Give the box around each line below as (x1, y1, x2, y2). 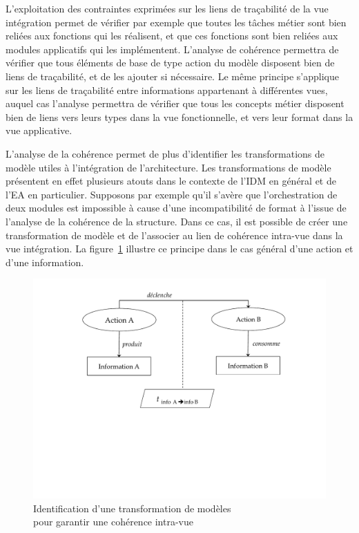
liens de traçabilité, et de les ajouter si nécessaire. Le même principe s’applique (6, 68, 339, 83)
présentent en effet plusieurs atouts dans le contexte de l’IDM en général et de (6, 174, 336, 188)
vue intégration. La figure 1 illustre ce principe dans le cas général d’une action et (6, 241, 353, 256)
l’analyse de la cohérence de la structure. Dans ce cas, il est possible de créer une (6, 214, 348, 228)
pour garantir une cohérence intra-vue (33, 514, 193, 529)
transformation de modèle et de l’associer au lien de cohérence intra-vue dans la (6, 227, 343, 242)
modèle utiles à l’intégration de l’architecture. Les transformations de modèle (6, 160, 331, 174)
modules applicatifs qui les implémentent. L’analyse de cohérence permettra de (6, 41, 339, 56)
